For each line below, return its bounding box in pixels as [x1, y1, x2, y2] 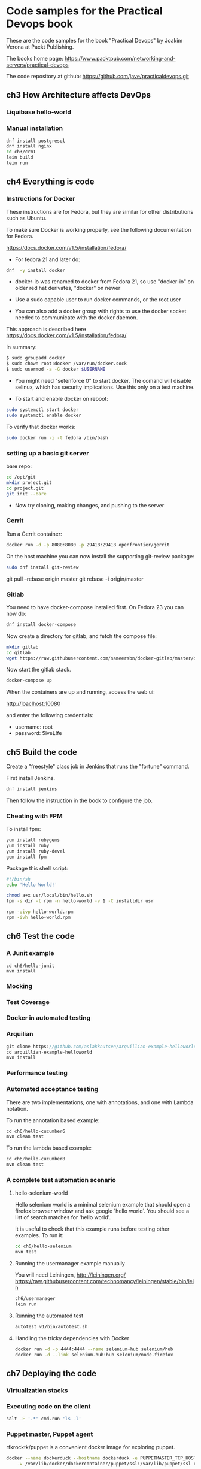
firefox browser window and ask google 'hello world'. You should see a [14, 1207, 190, 1214]
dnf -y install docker [6, 267, 66, 273]
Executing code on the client [6, 1402, 91, 1410]
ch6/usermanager [14, 1296, 56, 1302]
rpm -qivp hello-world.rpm [6, 909, 74, 915]
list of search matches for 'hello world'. [14, 1214, 111, 1221]
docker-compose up [6, 678, 52, 684]
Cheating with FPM [6, 812, 63, 820]
